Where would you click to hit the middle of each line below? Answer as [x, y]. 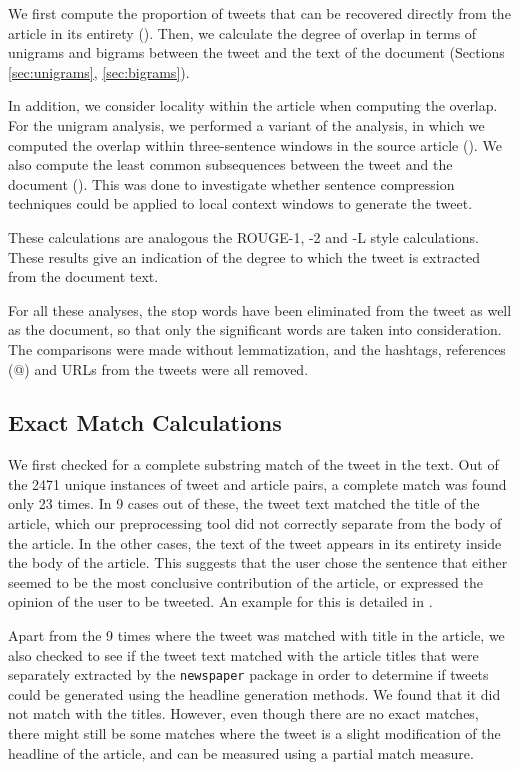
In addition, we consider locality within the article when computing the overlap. [253, 105]
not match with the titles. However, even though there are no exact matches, [243, 713]
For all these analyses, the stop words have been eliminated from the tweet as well [260, 309]
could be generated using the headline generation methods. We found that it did [254, 693]
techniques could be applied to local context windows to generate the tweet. [240, 203]
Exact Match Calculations [145, 422]
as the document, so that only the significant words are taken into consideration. [255, 329]
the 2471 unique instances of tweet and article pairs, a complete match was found [257, 483]
